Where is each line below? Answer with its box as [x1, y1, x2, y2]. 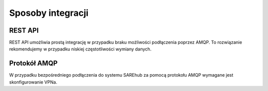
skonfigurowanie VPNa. [9, 79, 58, 85]
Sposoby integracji [9, 7, 89, 18]
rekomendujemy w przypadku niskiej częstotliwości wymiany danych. [9, 46, 151, 52]
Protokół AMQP [9, 59, 58, 68]
